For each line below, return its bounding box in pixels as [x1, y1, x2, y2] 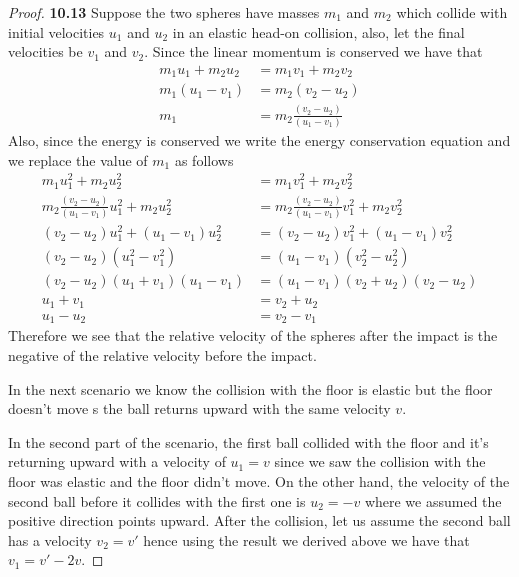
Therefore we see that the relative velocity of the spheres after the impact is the [8, 325, 498, 346]
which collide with [396, 2, 508, 22]
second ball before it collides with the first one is [8, 490, 306, 511]
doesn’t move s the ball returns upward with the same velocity [8, 398, 391, 419]
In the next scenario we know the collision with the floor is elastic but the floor [8, 378, 493, 399]
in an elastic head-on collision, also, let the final [172, 21, 465, 42]
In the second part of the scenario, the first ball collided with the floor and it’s [8, 431, 489, 452]
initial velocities [8, 21, 105, 42]
